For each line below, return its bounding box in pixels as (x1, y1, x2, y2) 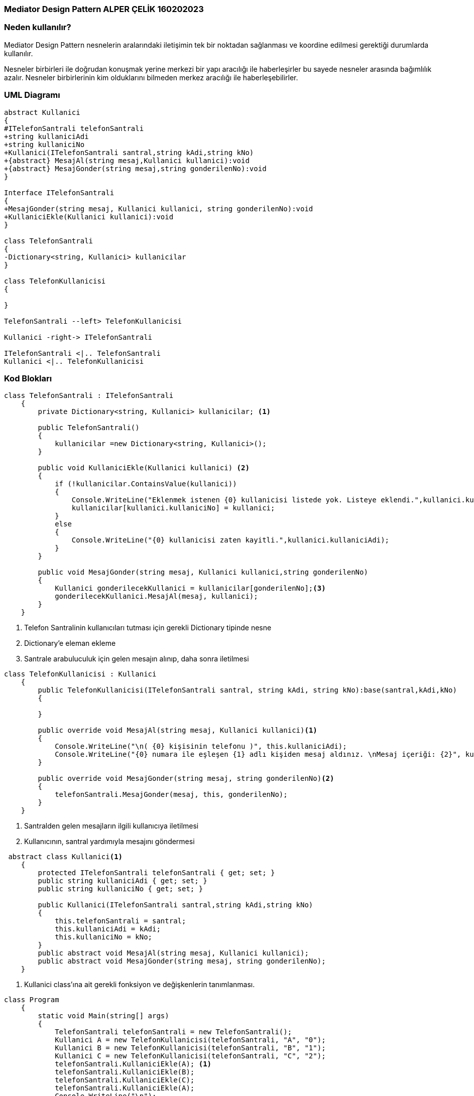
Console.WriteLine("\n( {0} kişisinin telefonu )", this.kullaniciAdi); (55, 742, 347, 751)
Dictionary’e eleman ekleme (24, 639, 116, 648)
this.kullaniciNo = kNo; (55, 933, 153, 941)
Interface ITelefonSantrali (4, 188, 114, 197)
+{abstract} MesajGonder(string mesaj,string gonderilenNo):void (4, 164, 267, 173)
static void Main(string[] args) (38, 1012, 169, 1020)
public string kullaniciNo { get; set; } (38, 885, 203, 893)
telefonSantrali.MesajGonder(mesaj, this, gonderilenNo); (55, 790, 288, 799)
